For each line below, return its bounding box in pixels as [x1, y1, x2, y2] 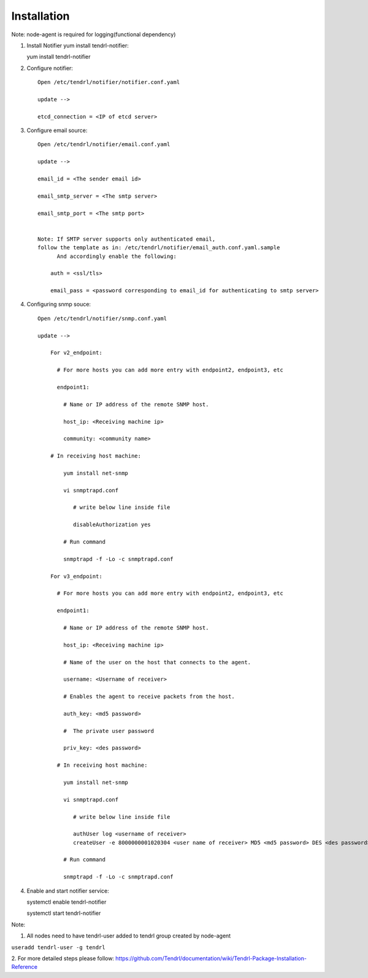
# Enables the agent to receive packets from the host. [63, 693, 236, 700]
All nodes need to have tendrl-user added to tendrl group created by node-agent [26, 932, 231, 939]
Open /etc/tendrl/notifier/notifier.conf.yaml [37, 79, 180, 86]
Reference [11, 963, 38, 971]
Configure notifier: [26, 64, 74, 72]
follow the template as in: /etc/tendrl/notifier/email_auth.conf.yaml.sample [37, 244, 280, 251]
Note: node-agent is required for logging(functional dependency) [11, 31, 176, 38]
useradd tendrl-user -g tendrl [11, 944, 105, 951]
